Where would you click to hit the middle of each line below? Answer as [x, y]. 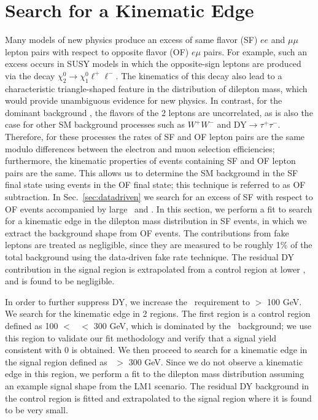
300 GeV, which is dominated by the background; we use [202, 325]
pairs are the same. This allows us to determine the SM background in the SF [152, 172]
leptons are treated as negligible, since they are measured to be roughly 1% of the [159, 245]
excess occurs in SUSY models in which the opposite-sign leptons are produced [153, 64]
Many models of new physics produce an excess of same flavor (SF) [131, 40]
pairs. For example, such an [255, 51]
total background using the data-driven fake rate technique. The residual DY [150, 257]
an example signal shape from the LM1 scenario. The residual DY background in [157, 385]
